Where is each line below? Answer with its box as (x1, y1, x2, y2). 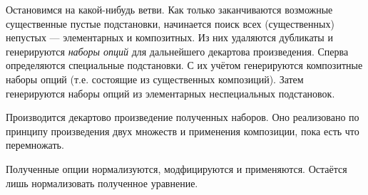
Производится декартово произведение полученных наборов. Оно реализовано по (6, 110, 359, 125)
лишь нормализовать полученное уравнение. (6, 175, 198, 190)
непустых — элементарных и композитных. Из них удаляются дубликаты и (6, 30, 333, 45)
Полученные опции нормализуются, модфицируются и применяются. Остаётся (6, 161, 347, 176)
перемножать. (6, 137, 64, 152)
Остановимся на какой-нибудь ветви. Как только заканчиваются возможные (6, 2, 333, 16)
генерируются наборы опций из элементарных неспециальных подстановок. (6, 85, 335, 100)
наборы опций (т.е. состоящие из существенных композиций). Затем (6, 71, 304, 86)
